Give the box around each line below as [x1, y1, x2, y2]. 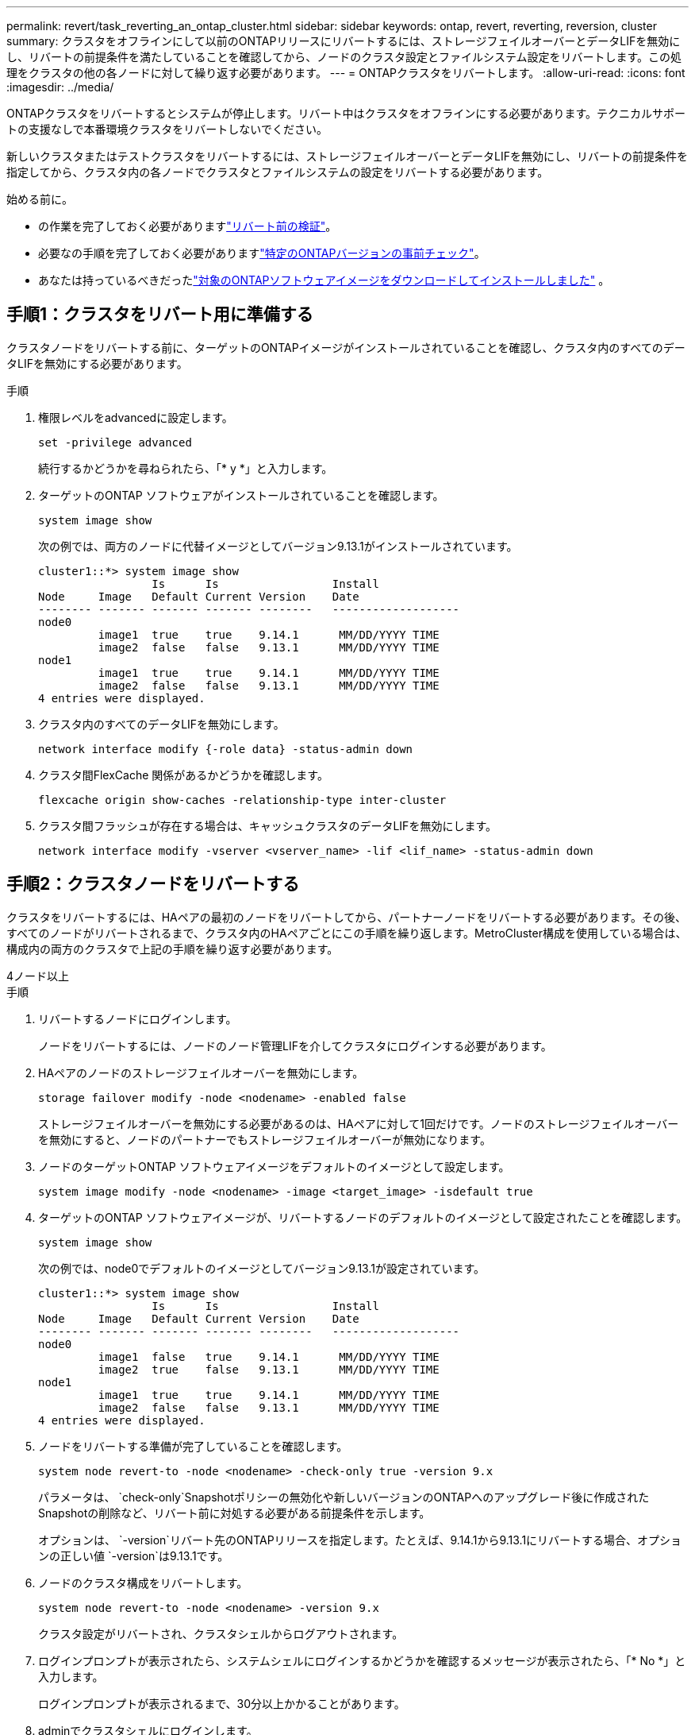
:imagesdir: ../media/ [6, 80, 114, 94]
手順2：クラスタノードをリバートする [6, 874, 300, 895]
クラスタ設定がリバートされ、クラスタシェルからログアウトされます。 [38, 1626, 404, 1640]
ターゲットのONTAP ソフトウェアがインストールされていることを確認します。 [38, 488, 444, 502]
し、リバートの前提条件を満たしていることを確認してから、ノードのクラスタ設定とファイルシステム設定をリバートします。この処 [6, 50, 682, 64]
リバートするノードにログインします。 [38, 1011, 237, 1026]
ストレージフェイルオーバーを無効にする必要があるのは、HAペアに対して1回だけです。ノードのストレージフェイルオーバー [38, 1116, 679, 1130]
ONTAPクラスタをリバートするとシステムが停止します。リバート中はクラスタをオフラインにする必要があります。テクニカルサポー [6, 106, 686, 120]
